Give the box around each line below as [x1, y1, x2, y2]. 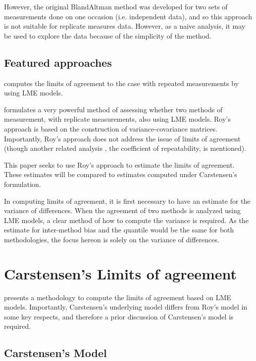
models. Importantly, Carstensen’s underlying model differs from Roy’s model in [4, 302, 248, 312]
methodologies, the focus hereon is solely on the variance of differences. [4, 234, 219, 244]
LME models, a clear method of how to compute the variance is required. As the [4, 215, 249, 225]
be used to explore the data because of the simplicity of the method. [4, 30, 211, 41]
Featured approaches [4, 54, 112, 70]
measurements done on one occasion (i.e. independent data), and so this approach [4, 11, 252, 21]
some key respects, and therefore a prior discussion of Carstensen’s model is [4, 311, 234, 321]
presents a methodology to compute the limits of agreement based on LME [4, 292, 231, 302]
